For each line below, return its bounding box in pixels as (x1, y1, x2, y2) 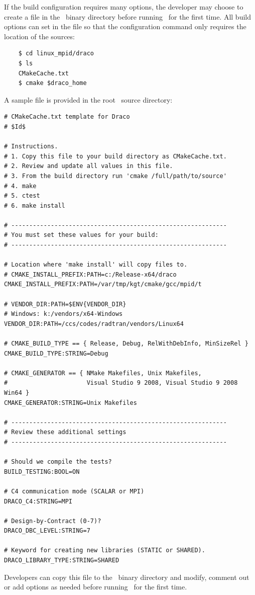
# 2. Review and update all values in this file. (4, 162, 173, 170)
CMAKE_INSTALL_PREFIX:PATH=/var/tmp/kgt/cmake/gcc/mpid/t (4, 281, 202, 288)
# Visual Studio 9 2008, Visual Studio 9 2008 (4, 379, 238, 387)
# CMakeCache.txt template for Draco (4, 113, 130, 121)
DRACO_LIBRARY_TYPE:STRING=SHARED (4, 557, 119, 564)
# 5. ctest (4, 192, 40, 200)
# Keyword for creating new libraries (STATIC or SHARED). (4, 547, 205, 554)
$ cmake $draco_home (18, 79, 87, 87)
